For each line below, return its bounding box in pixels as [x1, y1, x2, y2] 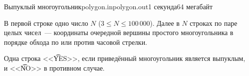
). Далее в [149, 18, 180, 28]
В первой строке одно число [4, 18, 88, 28]
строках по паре [189, 18, 237, 28]
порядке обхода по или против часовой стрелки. [4, 37, 148, 47]
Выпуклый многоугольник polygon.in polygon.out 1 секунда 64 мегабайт [4, 1, 213, 11]
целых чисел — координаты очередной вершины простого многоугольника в [4, 27, 233, 38]
